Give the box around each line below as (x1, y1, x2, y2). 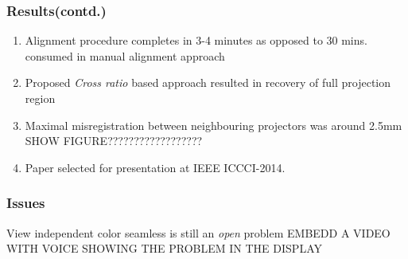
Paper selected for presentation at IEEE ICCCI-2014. (25, 159, 286, 175)
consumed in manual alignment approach (25, 47, 225, 64)
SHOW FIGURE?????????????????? (25, 132, 203, 149)
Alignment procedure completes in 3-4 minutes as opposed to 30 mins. (25, 32, 367, 49)
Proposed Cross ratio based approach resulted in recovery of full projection (25, 74, 391, 91)
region (25, 90, 56, 106)
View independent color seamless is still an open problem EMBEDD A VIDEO (6, 224, 391, 241)
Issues (6, 193, 45, 213)
